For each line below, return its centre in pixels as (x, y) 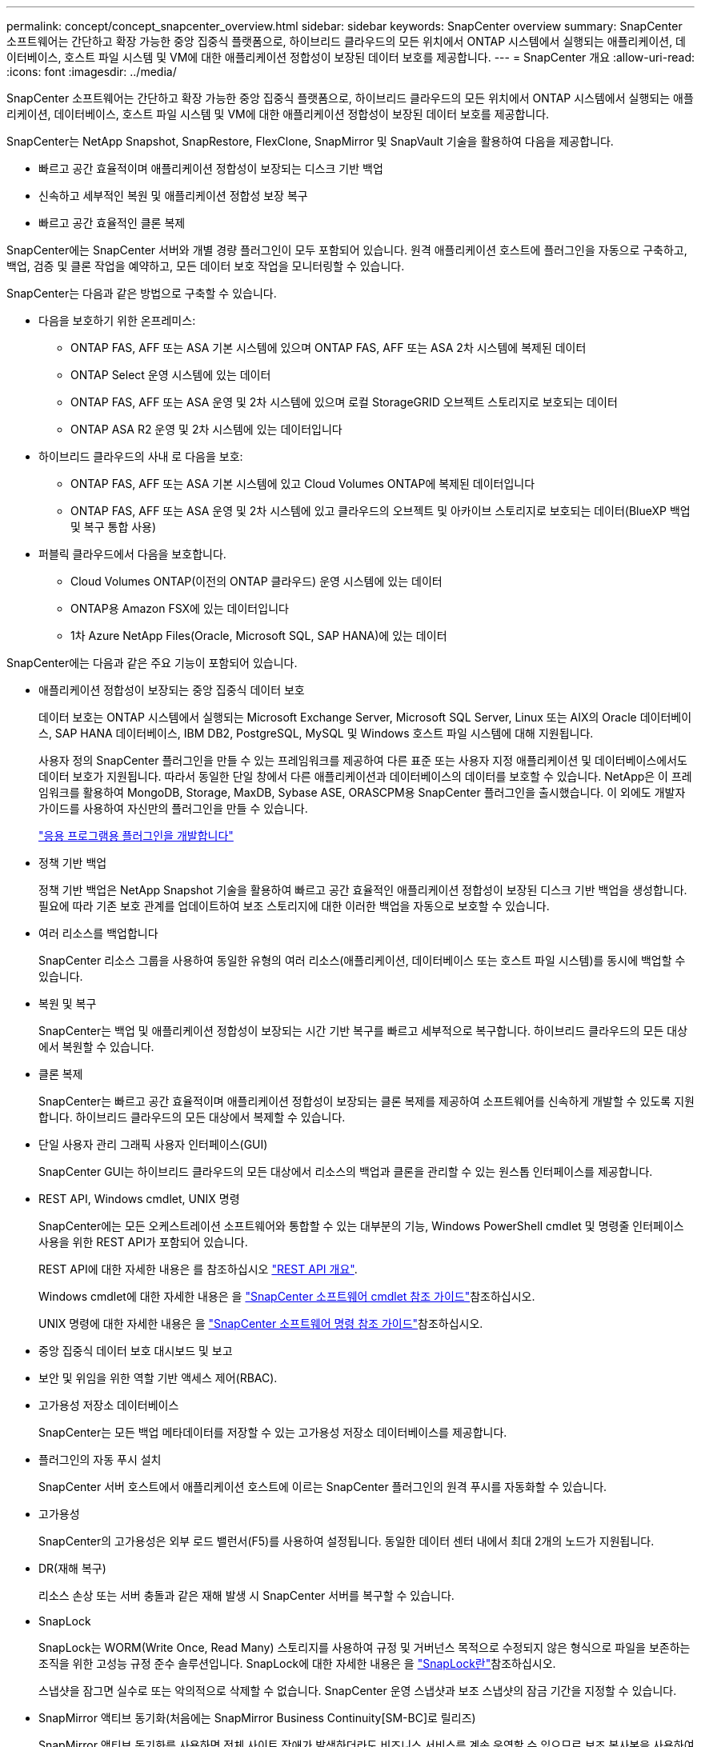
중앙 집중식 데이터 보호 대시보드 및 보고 (136, 1351)
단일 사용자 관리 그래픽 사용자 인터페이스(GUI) (153, 1144)
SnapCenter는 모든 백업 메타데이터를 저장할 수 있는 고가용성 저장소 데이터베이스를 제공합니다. (273, 1432)
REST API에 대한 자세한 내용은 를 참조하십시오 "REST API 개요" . (198, 1269)
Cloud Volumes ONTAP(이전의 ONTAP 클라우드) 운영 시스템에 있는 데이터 (256, 581)
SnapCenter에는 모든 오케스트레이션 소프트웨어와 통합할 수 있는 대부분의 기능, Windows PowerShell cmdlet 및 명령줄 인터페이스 (361, 1226)
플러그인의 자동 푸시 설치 (100, 1459)
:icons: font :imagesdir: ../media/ (92, 72)
